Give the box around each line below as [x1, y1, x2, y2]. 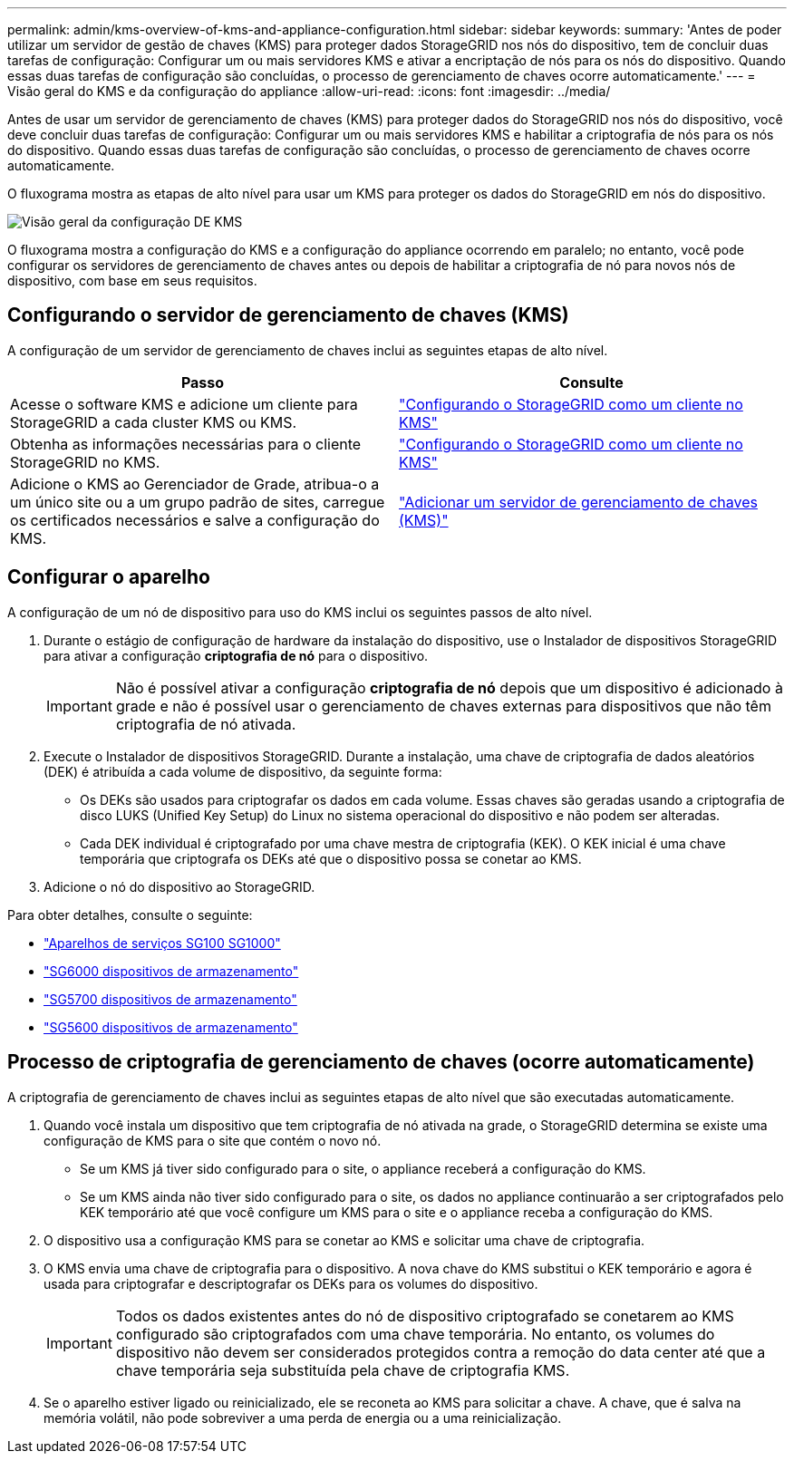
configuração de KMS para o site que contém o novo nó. [44, 1132, 382, 1148]
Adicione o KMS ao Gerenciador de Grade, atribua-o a [10, 474, 380, 493]
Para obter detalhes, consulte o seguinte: [7, 906, 253, 923]
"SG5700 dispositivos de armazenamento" [44, 991, 297, 1007]
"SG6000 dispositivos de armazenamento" [44, 963, 299, 979]
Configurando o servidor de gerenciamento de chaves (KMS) [7, 304, 569, 327]
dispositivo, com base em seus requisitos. [7, 273, 257, 288]
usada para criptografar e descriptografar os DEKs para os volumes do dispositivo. [44, 1275, 538, 1292]
